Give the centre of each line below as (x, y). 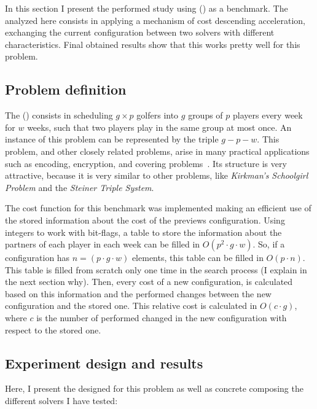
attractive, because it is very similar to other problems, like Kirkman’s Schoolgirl (157, 175)
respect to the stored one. (53, 329)
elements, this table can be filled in (198, 258)
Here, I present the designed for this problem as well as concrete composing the (154, 388)
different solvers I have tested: (61, 401)
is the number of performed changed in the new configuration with (162, 318)
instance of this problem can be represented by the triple (112, 139)
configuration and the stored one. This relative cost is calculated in (131, 306)
